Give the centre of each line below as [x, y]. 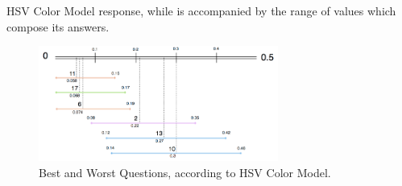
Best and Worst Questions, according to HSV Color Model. [185, 172]
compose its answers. [58, 26]
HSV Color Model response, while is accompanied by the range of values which [201, 10]
